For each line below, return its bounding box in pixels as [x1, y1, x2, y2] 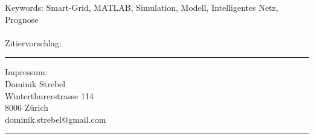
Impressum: [5, 66, 48, 78]
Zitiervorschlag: [5, 36, 62, 49]
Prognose [5, 13, 39, 25]
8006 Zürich [5, 101, 48, 114]
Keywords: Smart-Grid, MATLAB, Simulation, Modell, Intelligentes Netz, [5, 1, 278, 13]
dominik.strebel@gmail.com [5, 113, 106, 125]
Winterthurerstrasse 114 [5, 89, 94, 102]
